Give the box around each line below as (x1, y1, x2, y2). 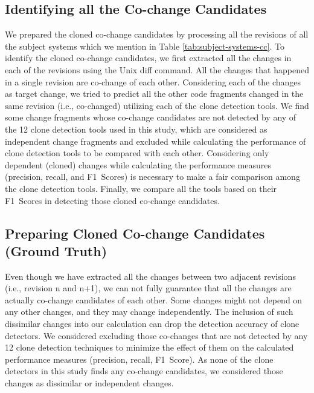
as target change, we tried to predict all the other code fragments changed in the (5, 87, 304, 100)
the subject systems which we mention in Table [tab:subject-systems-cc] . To (5, 39, 284, 52)
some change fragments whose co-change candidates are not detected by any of (5, 111, 296, 124)
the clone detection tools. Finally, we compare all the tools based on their (5, 182, 277, 194)
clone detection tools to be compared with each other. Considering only (5, 147, 269, 159)
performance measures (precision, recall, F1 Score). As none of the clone (5, 352, 274, 365)
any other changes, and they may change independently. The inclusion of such (5, 305, 293, 318)
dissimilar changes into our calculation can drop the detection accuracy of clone (5, 317, 300, 330)
